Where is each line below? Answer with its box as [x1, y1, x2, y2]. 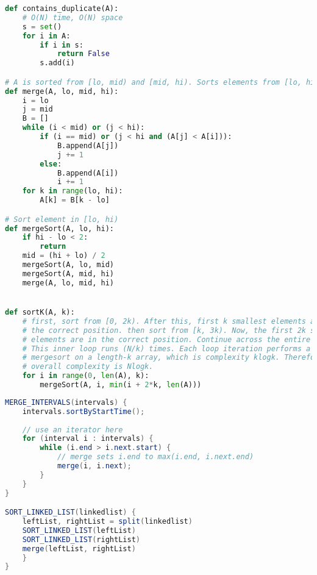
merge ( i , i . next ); [57, 462, 132, 470]
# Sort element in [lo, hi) [5, 215, 119, 224]
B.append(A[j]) [57, 141, 119, 150]
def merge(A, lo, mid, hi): [5, 87, 119, 96]
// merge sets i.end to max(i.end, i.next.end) [57, 452, 254, 462]
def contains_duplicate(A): [5, 4, 119, 13]
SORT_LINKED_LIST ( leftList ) [22, 526, 136, 535]
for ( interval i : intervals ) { [22, 434, 154, 443]
